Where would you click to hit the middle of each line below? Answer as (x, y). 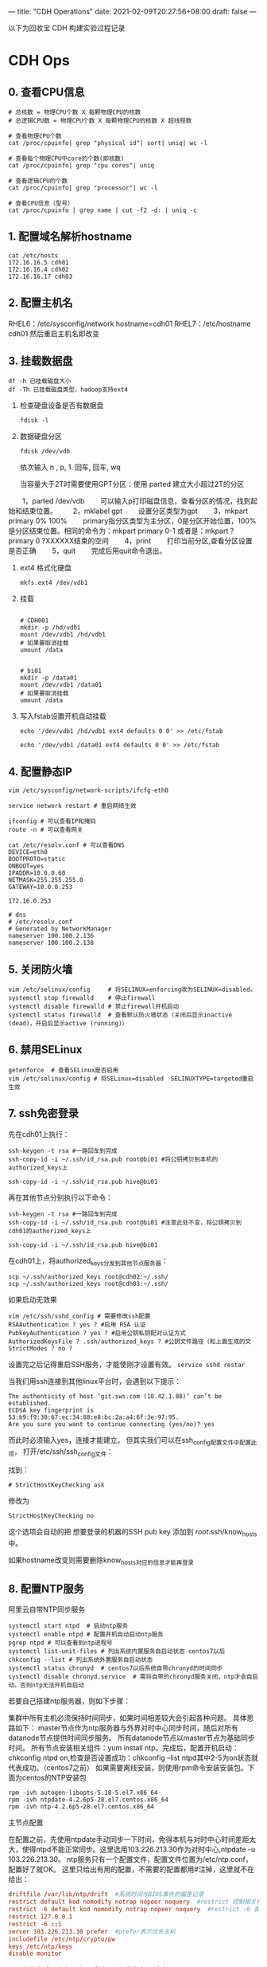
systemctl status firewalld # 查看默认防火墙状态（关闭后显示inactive (120, 1015)
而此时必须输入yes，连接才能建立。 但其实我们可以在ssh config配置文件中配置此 (133, 1441)
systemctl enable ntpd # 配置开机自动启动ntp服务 (86, 1635)
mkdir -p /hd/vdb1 (50, 628)
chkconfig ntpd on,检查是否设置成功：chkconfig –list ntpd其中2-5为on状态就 (133, 1758)
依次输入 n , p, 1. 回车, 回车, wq (70, 467)
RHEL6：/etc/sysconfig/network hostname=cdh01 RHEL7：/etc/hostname (130, 323)
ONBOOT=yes (26, 866)
